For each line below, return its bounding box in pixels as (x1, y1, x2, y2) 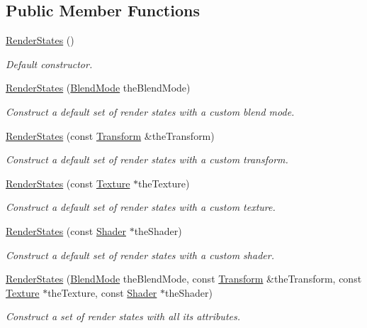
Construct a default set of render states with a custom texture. (6, 199, 276, 214)
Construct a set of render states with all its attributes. (6, 309, 241, 324)
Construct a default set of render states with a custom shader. (6, 247, 274, 262)
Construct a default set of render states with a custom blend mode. (6, 104, 295, 119)
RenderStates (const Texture (6, 175, 130, 190)
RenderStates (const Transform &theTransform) (6, 128, 215, 143)
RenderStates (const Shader (6, 223, 126, 238)
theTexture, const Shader (47, 285, 157, 300)
